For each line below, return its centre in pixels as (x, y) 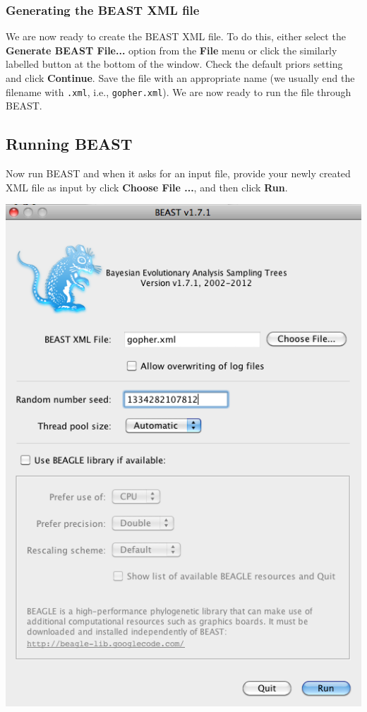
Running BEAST (69, 144)
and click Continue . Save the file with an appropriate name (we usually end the (180, 78)
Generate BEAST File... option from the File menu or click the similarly (172, 50)
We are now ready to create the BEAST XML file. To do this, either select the (176, 36)
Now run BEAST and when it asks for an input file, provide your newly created (178, 173)
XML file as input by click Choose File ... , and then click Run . (147, 187)
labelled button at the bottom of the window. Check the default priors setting (174, 64)
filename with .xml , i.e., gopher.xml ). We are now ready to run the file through (179, 91)
